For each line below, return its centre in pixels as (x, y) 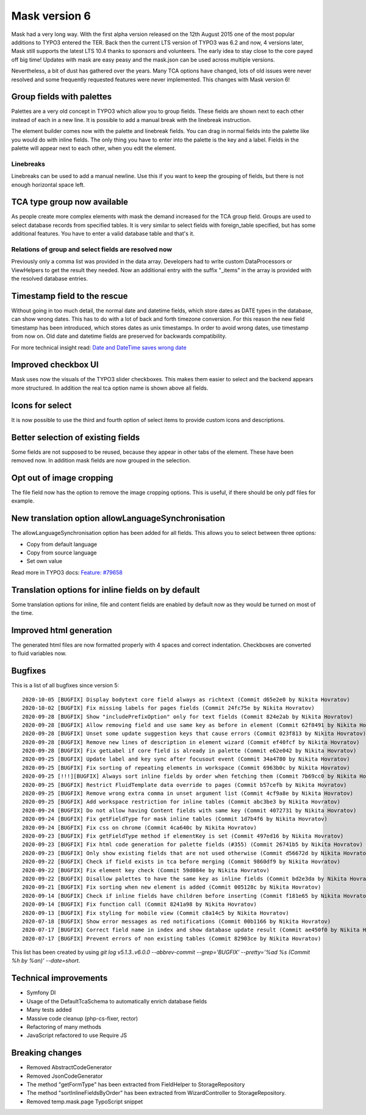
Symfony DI (41, 993)
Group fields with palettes (62, 97)
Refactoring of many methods (64, 1027)
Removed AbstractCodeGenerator (69, 1067)
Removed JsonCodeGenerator (65, 1076)
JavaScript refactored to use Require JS (77, 1035)
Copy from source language (62, 553)
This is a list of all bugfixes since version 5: (65, 686)
